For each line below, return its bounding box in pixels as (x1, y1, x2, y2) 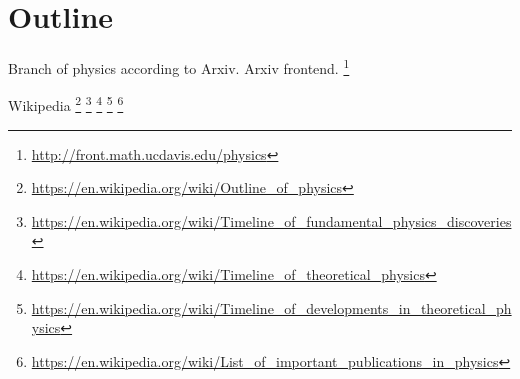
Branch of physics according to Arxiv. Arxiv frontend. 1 (8, 55, 350, 78)
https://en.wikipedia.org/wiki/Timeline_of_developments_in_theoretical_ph (31, 297, 512, 318)
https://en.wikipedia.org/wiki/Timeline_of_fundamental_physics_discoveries (31, 210, 512, 231)
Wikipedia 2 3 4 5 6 (8, 92, 124, 116)
